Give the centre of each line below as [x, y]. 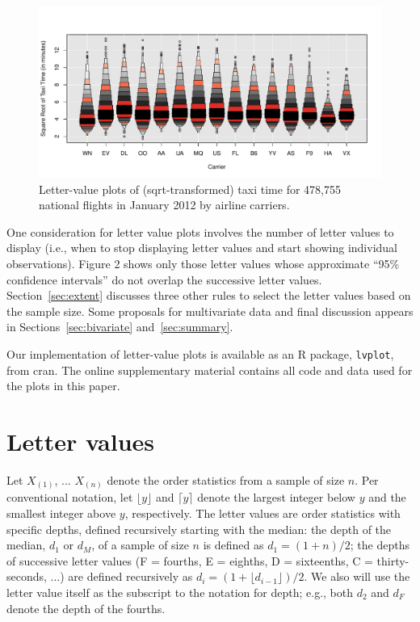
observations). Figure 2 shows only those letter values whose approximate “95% [203, 263]
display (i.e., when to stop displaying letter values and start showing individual [202, 248]
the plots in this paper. [63, 386]
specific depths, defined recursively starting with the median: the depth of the [199, 529]
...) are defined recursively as [122, 576]
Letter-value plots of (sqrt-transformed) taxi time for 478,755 [190, 189]
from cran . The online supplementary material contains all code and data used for [210, 370]
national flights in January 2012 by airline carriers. [164, 205]
